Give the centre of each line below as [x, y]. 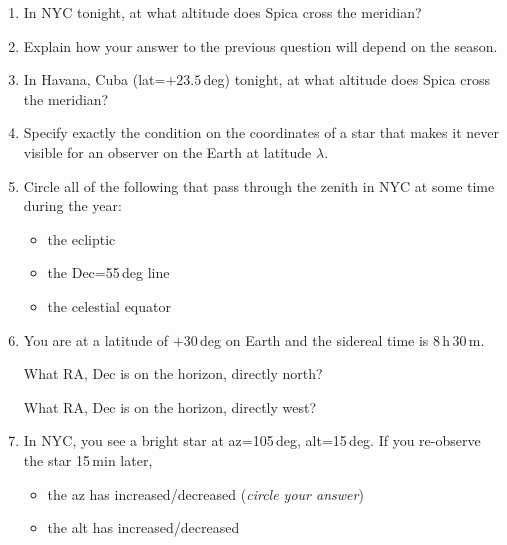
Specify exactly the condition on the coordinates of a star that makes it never [261, 132]
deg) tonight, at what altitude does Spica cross [347, 79]
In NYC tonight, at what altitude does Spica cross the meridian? [222, 12]
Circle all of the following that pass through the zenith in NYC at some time [259, 185]
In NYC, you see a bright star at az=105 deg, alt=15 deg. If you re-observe [252, 440]
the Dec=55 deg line [108, 272]
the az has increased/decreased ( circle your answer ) [205, 493]
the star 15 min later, [88, 459]
